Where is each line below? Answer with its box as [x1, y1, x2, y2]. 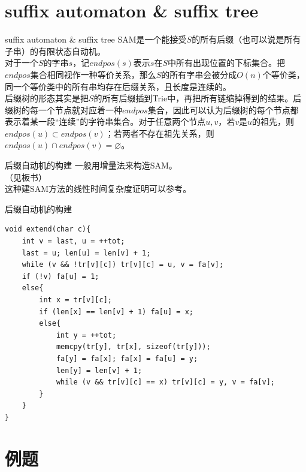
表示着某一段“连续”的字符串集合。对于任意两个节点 [5, 115, 206, 128]
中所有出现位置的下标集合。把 [168, 56, 286, 69]
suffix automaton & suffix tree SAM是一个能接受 [5, 33, 187, 46]
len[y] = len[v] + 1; [56, 366, 143, 375]
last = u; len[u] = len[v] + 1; [22, 248, 151, 257]
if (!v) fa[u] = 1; [22, 272, 99, 281]
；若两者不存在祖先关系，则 [105, 127, 214, 139]
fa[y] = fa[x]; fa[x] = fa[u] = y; [56, 354, 198, 363]
